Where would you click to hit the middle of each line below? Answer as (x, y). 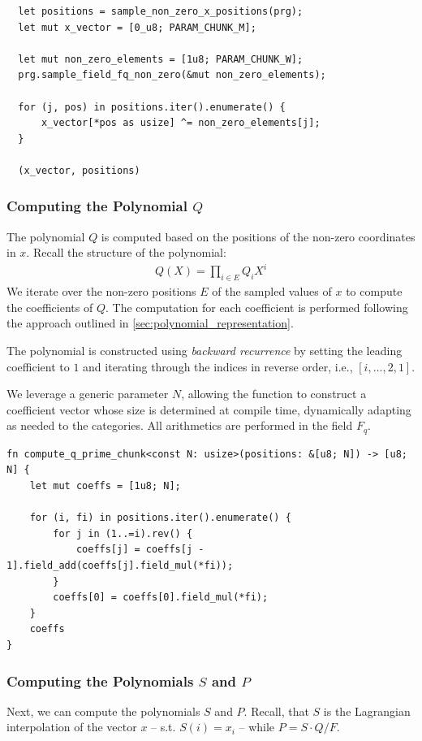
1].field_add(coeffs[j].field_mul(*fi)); (120, 566)
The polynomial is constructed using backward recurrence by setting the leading (205, 351)
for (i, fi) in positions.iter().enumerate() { (160, 518)
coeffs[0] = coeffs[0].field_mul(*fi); (161, 598)
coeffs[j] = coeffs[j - (140, 550)
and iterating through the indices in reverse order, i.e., (218, 366)
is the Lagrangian (367, 711)
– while (257, 727)
